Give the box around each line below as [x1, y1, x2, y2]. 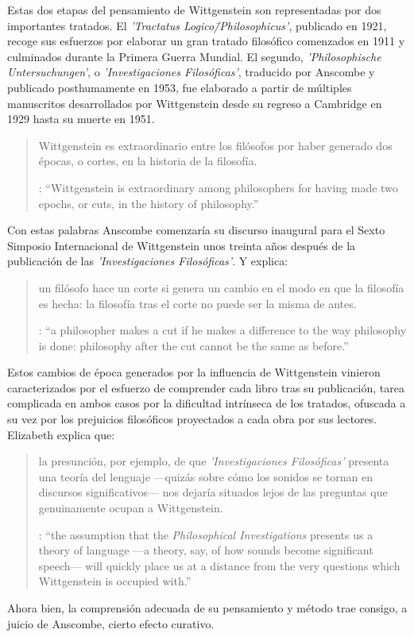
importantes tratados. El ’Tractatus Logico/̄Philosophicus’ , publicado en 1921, [7, 17, 387, 33]
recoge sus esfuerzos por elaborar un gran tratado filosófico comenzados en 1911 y [7, 33, 405, 49]
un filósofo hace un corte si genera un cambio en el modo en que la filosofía [38, 279, 404, 295]
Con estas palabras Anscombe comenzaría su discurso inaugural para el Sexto [7, 222, 385, 238]
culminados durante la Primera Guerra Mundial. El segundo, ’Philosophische [7, 48, 381, 64]
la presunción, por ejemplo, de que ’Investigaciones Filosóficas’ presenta [38, 453, 389, 469]
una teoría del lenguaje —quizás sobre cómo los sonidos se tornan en [38, 468, 373, 485]
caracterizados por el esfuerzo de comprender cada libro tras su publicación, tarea [7, 379, 404, 396]
